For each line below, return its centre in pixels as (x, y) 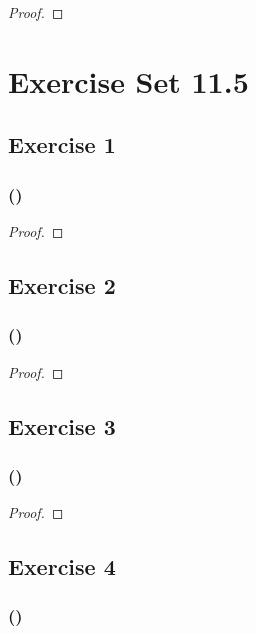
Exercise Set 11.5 (128, 80)
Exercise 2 (62, 284)
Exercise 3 (62, 425)
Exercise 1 (62, 144)
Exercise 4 (62, 566)
